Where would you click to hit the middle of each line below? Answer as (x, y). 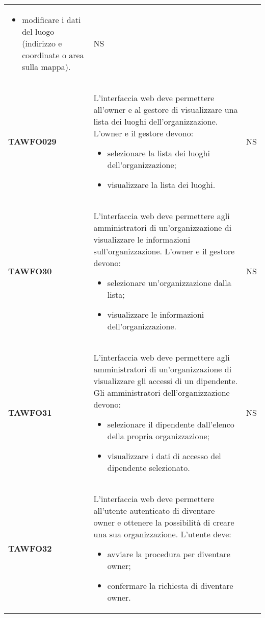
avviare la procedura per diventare (169, 554)
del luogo (38, 31)
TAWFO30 (30, 271)
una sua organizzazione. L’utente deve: (162, 534)
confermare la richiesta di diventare (170, 586)
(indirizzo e (42, 43)
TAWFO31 (30, 412)
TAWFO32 (30, 548)
